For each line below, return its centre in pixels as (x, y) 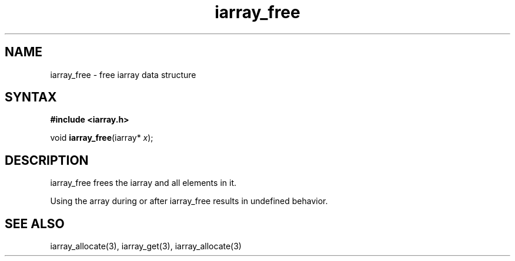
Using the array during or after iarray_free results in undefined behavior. (189, 201)
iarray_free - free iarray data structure (123, 74)
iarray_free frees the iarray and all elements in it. (143, 183)
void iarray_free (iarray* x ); (102, 138)
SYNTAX (31, 97)
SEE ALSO (35, 223)
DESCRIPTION (47, 160)
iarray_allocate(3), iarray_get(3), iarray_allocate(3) (146, 246)
